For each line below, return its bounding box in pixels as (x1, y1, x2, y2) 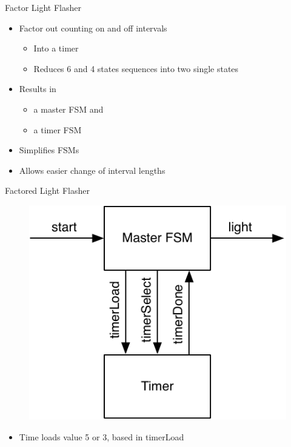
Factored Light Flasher (5, 184, 90, 197)
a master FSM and (33, 102, 104, 115)
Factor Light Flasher (5, 1, 81, 13)
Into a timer (33, 42, 79, 55)
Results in (19, 82, 56, 95)
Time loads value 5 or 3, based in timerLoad (19, 430, 184, 443)
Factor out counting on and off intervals (19, 21, 167, 34)
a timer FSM (33, 123, 82, 136)
